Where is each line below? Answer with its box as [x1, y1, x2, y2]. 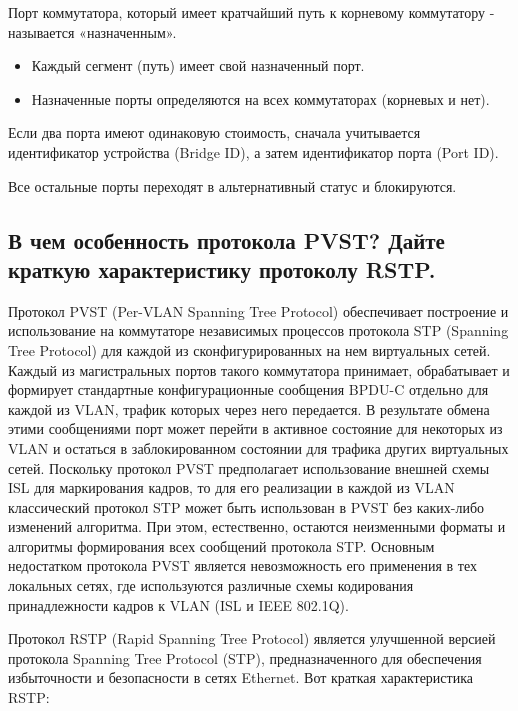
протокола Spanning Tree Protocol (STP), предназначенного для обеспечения [8, 647, 482, 668]
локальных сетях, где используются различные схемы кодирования [8, 575, 414, 596]
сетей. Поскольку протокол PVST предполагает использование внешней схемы [8, 457, 490, 478]
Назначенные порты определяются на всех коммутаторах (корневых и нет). [31, 88, 490, 109]
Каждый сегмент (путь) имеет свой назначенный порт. [31, 55, 365, 76]
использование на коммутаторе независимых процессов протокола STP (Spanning [8, 320, 509, 341]
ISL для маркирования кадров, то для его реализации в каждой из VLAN [8, 477, 455, 498]
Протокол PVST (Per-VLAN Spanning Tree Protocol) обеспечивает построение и [8, 300, 509, 321]
